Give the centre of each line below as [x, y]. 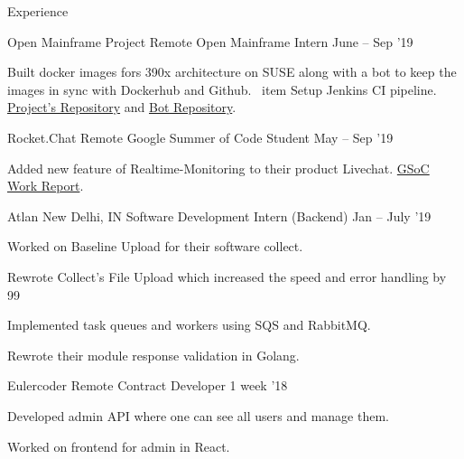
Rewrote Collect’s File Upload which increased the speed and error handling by [227, 276]
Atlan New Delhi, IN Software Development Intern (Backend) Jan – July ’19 [219, 215]
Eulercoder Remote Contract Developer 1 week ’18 [148, 385]
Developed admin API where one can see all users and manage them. [198, 415]
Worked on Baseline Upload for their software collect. [155, 246]
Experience [38, 11]
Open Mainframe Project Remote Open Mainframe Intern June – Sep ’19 [210, 41]
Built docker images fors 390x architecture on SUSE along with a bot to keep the [232, 72]
